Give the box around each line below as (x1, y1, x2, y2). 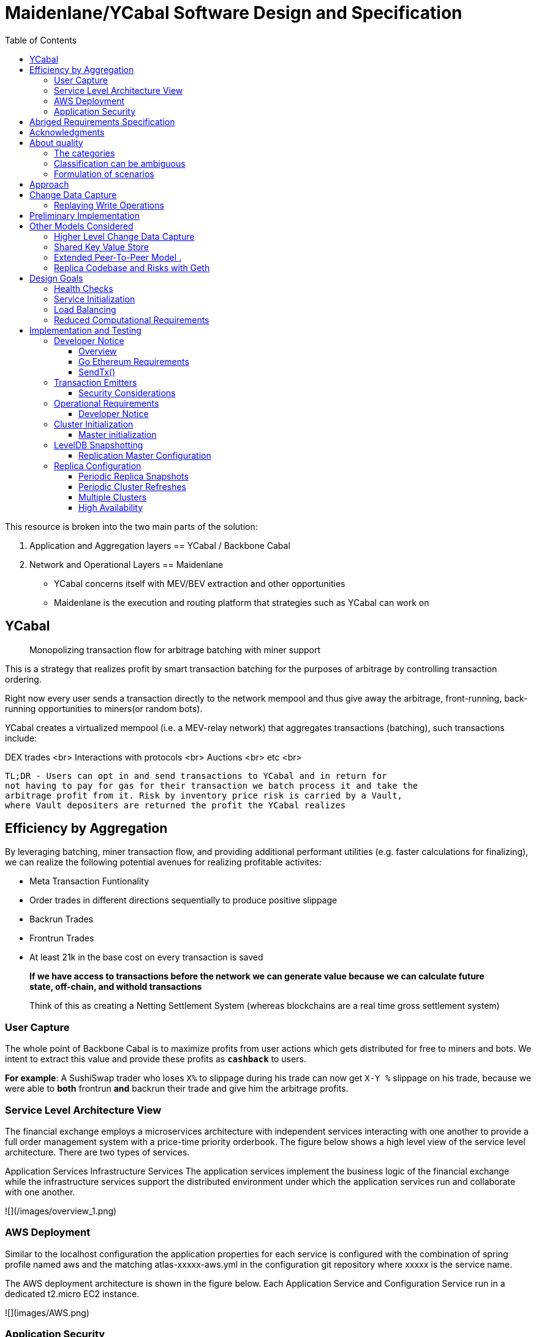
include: (5, 732, 37, 743)
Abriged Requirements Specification (29, 116, 175, 127)
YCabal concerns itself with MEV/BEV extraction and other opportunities (54, 578, 345, 589)
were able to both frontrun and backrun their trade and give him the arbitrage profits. (5, 1083, 349, 1094)
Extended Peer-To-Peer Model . (54, 251, 182, 262)
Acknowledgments (29, 126, 105, 137)
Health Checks (54, 283, 113, 294)
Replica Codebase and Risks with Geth (54, 262, 210, 273)
